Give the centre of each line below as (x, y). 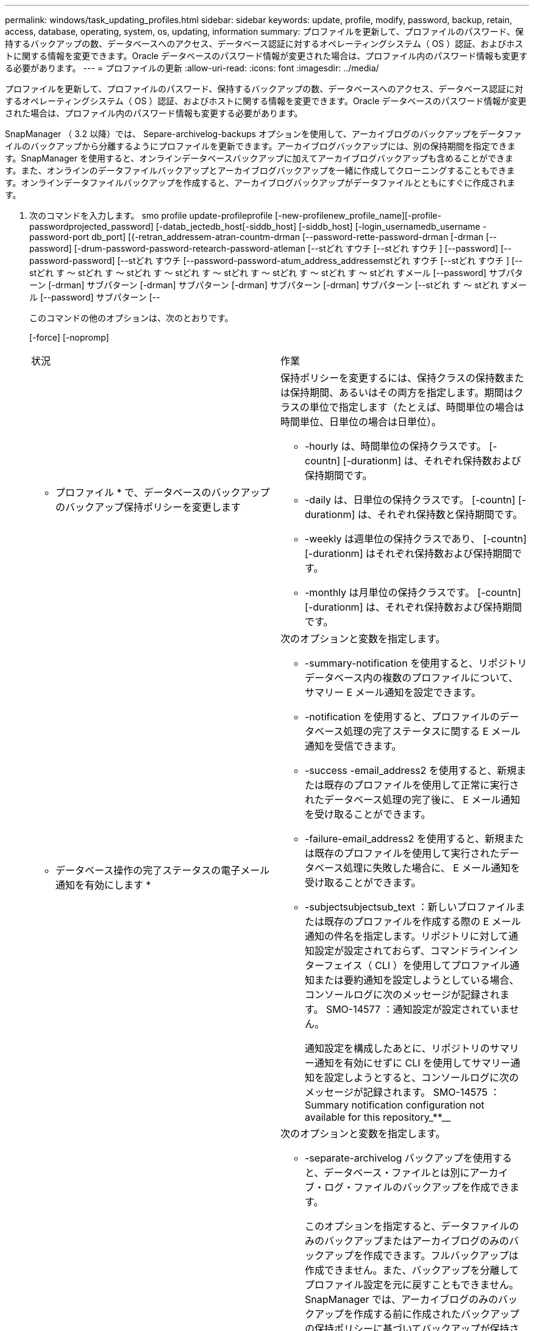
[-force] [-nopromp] (69, 337)
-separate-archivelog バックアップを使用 (399, 1158)
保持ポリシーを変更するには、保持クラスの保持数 (393, 378)
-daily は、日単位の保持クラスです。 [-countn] (410, 500)
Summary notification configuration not (395, 1105)
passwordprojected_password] (91, 226)
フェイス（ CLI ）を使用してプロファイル (417, 965)
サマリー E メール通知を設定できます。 (393, 692)
